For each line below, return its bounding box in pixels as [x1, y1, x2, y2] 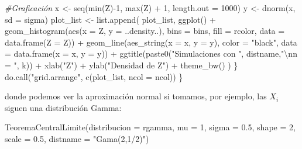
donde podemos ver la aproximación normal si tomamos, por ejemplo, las [5, 90, 267, 102]
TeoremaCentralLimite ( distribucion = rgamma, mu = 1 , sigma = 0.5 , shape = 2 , [5, 121, 296, 133]
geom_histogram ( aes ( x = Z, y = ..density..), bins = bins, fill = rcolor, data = [5, 25, 285, 37]
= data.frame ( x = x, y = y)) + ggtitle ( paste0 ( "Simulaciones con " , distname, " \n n [5, 47, 297, 60]
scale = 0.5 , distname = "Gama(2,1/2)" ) [5, 132, 149, 144]
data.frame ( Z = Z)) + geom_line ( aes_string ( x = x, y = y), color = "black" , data [5, 36, 297, 48]
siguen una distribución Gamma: [5, 101, 122, 113]
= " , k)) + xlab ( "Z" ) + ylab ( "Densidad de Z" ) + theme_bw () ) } [5, 58, 238, 71]
